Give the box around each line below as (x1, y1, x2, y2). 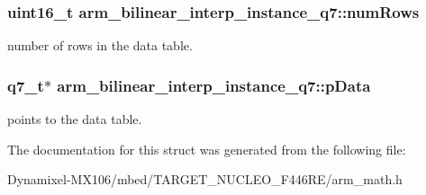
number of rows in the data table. (7, 36, 193, 55)
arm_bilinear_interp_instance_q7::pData (57, 74, 371, 96)
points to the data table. (7, 110, 142, 129)
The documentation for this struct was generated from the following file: (7, 139, 406, 158)
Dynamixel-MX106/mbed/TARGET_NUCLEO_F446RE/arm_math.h (7, 170, 403, 189)
